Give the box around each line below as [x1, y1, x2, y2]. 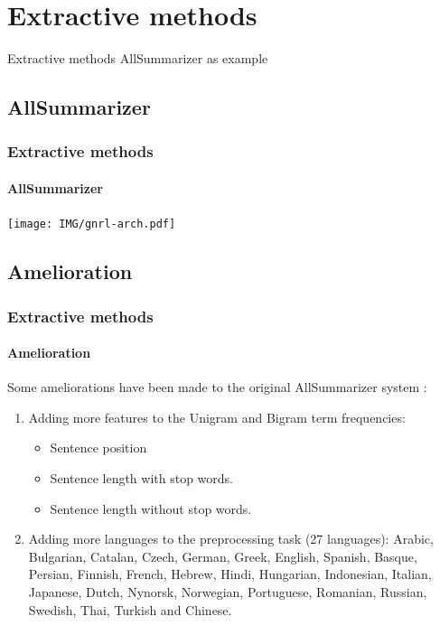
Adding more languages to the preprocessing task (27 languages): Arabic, [28, 529, 434, 548]
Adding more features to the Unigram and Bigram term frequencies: [28, 407, 406, 426]
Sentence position [50, 438, 147, 457]
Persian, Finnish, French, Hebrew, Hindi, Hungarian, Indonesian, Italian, [28, 564, 432, 583]
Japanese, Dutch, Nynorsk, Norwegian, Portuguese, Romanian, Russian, [28, 582, 427, 601]
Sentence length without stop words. [50, 499, 252, 518]
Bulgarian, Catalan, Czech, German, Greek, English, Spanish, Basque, [28, 546, 417, 565]
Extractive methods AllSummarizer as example [7, 49, 268, 68]
